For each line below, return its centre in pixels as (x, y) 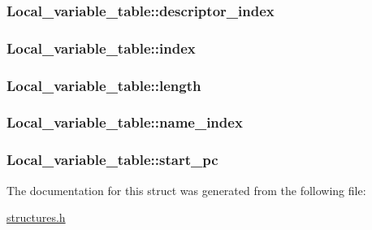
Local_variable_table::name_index (125, 122)
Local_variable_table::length (104, 85)
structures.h (36, 217)
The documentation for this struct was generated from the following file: (186, 190)
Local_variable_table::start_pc (112, 160)
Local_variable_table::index (101, 48)
